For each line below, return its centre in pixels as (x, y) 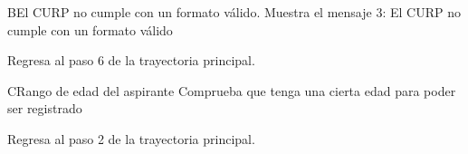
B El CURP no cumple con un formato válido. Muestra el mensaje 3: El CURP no (234, 12)
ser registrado (45, 108)
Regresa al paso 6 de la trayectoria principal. (131, 60)
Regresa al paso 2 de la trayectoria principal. (131, 138)
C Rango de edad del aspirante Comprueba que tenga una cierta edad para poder (232, 90)
